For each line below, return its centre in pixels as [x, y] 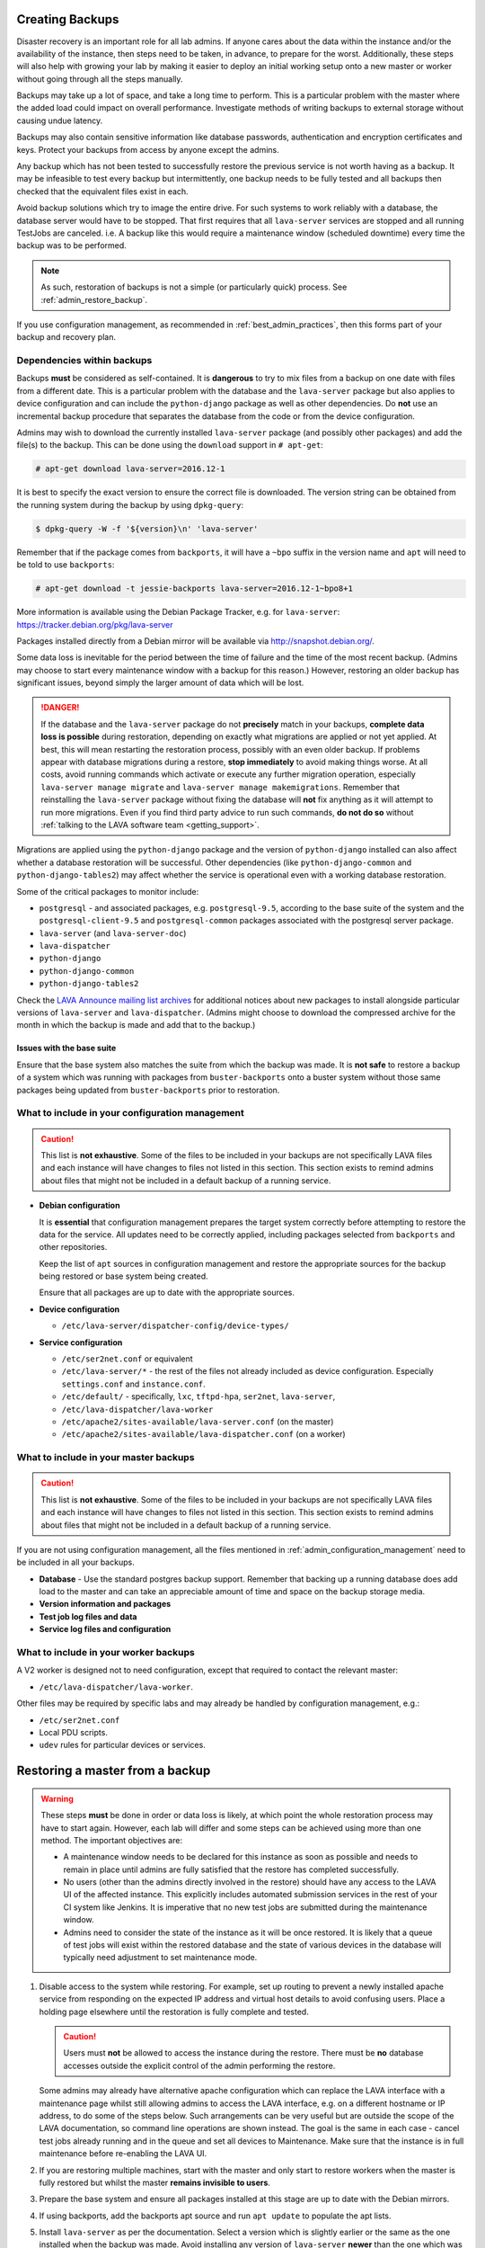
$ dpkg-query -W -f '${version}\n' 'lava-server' [147, 529]
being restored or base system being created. [123, 1276]
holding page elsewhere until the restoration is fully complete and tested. [174, 2012]
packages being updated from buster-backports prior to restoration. [148, 1090]
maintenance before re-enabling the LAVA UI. [123, 2154]
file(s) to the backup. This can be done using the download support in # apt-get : [170, 445]
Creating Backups [68, 19]
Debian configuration [79, 1206]
